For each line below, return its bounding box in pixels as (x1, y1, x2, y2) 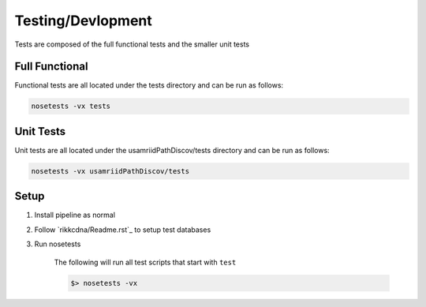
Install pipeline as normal (34, 210, 116, 220)
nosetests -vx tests (31, 102, 110, 110)
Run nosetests (34, 239, 81, 249)
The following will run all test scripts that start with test (54, 257, 237, 267)
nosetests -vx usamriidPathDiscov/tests (31, 167, 189, 175)
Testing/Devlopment (14, 12, 153, 29)
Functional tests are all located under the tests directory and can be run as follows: (14, 80, 284, 90)
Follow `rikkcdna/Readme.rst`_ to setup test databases (34, 225, 211, 234)
